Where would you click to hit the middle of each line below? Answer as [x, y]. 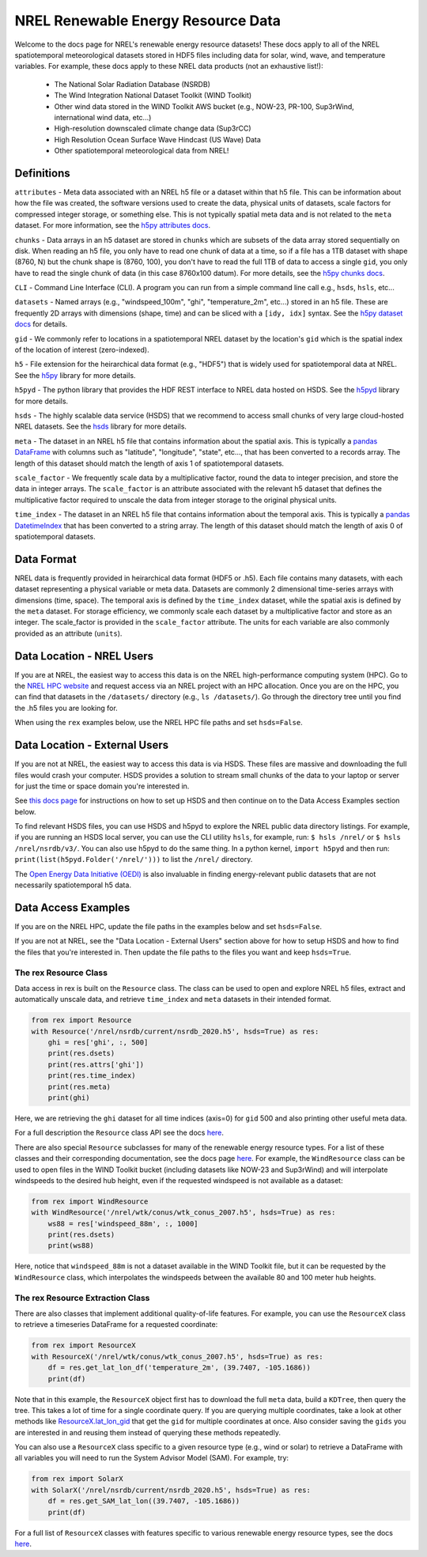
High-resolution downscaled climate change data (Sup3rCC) [153, 128]
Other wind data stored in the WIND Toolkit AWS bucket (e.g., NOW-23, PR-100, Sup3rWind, [204, 106]
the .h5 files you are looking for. [66, 708]
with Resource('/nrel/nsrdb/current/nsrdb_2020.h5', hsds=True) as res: [175, 1031]
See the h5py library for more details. [75, 375]
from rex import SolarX [77, 1479]
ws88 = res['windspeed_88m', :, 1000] [123, 1223]
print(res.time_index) [92, 1076]
